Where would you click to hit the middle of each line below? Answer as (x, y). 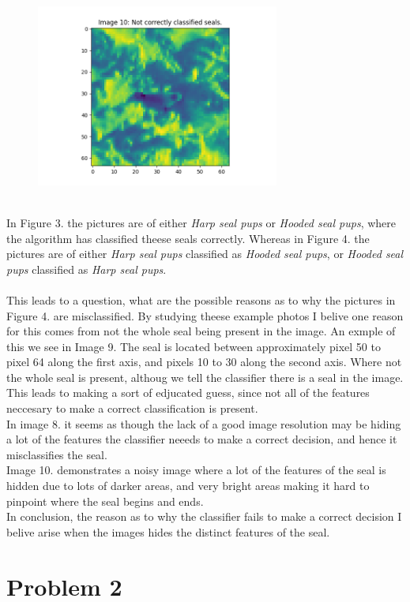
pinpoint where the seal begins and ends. (105, 501)
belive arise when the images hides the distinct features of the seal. (168, 531)
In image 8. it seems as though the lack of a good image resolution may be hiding (204, 423)
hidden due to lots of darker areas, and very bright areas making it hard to (188, 486)
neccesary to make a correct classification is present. (132, 408)
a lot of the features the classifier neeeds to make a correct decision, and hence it (202, 439)
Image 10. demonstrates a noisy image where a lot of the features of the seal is (196, 470)
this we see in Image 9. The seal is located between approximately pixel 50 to (194, 346)
